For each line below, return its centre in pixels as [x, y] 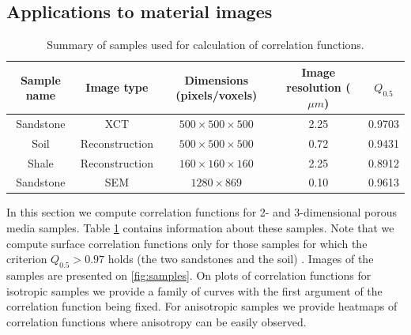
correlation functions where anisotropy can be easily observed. [156, 321]
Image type [117, 87]
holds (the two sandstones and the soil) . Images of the [241, 259]
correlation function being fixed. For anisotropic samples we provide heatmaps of [202, 306]
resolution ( [319, 87]
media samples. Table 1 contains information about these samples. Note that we [200, 228]
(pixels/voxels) [217, 95]
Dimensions [217, 79]
